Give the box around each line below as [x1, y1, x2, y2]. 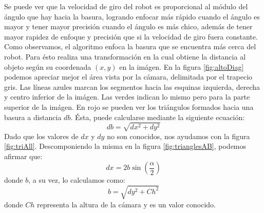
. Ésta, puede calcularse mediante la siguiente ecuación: [70, 111, 245, 122]
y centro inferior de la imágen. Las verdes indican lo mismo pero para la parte [4, 91, 250, 102]
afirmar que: [4, 150, 43, 161]
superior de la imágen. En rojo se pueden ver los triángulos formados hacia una [4, 101, 254, 112]
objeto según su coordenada [4, 61, 91, 72]
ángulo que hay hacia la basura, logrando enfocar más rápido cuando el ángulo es [4, 11, 260, 22]
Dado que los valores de [4, 130, 79, 141]
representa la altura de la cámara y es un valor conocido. [36, 199, 216, 209]
